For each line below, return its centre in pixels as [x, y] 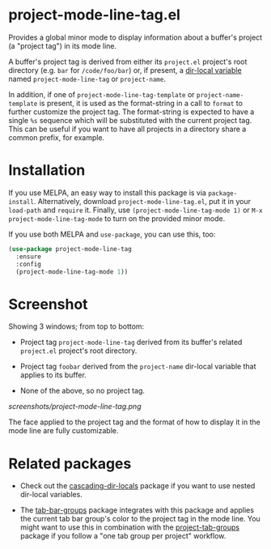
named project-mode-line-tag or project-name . [87, 79]
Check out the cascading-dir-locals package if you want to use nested [138, 486]
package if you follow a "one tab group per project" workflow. [123, 536]
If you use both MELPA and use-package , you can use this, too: [112, 234]
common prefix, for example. [57, 137]
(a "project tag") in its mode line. [63, 45]
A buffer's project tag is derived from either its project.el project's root [128, 62]
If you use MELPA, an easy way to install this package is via [107, 193]
